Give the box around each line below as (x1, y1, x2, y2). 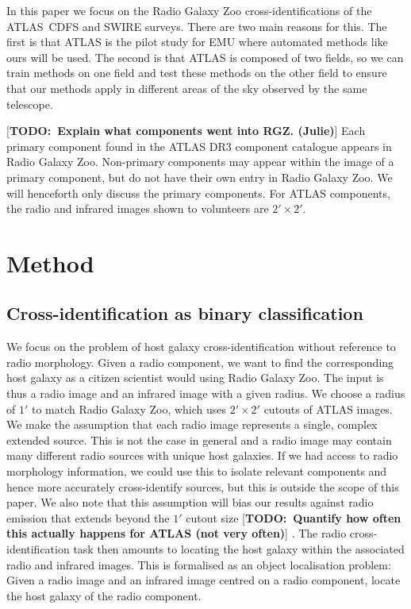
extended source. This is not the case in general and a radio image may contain (6, 431, 392, 448)
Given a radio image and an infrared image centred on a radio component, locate (6, 572, 401, 588)
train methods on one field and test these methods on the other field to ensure (6, 64, 387, 81)
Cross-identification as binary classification (6, 301, 363, 326)
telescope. (6, 95, 53, 112)
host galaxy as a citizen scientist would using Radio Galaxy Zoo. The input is (6, 369, 384, 386)
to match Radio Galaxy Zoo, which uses (31, 400, 227, 417)
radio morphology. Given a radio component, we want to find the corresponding (6, 353, 394, 370)
